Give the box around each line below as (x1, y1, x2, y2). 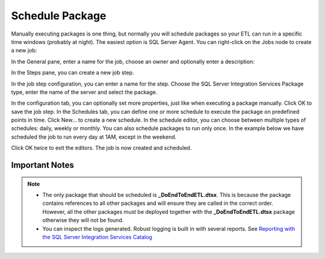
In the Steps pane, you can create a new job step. (11, 69, 134, 76)
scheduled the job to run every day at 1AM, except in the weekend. (11, 133, 177, 140)
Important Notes (11, 160, 75, 170)
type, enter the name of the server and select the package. (11, 88, 158, 96)
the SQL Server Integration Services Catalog (42, 233, 153, 240)
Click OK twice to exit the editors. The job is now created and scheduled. (11, 145, 192, 152)
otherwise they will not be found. (42, 217, 124, 224)
